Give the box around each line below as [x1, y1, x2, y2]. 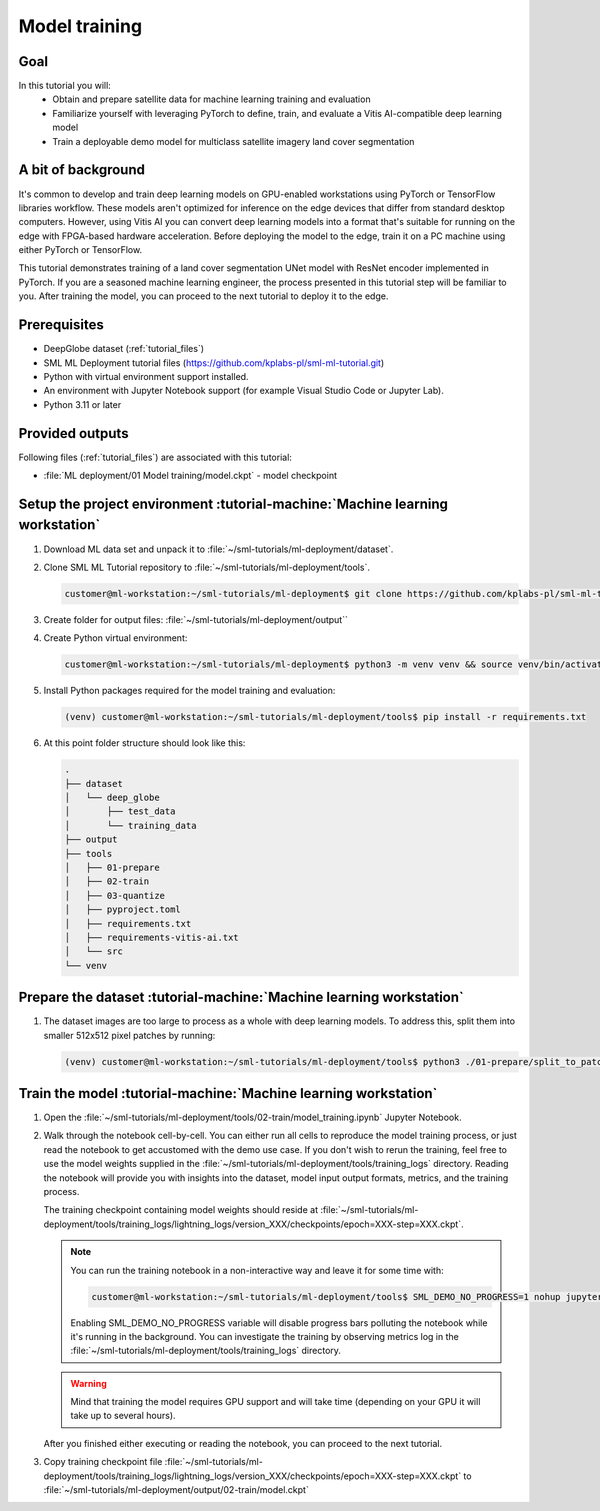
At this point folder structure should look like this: [43, 737, 246, 749]
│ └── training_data [64, 820, 197, 831]
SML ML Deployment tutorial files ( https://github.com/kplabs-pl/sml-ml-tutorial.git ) [43, 356, 385, 369]
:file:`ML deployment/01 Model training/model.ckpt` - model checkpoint [43, 470, 337, 482]
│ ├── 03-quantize [64, 890, 165, 901]
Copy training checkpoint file [43, 1456, 163, 1468]
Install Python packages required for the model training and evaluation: [43, 685, 336, 697]
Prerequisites [18, 316, 104, 334]
